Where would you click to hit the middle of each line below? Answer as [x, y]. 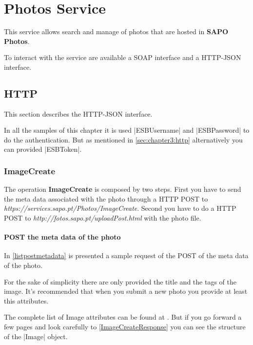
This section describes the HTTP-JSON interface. [78, 113]
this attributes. [26, 300]
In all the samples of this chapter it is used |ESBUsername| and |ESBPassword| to [127, 130]
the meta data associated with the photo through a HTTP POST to [106, 198]
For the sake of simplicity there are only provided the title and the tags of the [120, 281]
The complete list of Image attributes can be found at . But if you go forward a [123, 317]
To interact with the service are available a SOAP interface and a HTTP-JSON [123, 57]
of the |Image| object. [36, 336]
